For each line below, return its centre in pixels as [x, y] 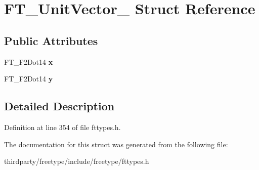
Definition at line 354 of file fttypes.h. [62, 127]
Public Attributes [51, 40]
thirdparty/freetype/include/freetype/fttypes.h [77, 161]
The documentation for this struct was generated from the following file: [116, 144]
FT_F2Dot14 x [29, 61]
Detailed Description [59, 106]
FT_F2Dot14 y [29, 79]
